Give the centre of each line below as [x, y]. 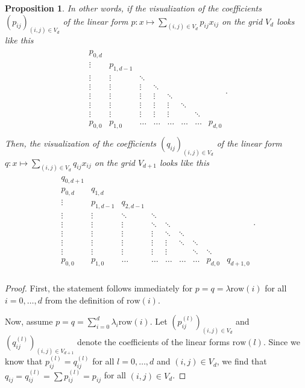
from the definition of [84, 300]
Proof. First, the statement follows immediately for [99, 288]
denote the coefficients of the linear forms [153, 342]
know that [24, 361]
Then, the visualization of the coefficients [81, 143]
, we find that [242, 361]
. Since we [281, 342]
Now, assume [29, 321]
